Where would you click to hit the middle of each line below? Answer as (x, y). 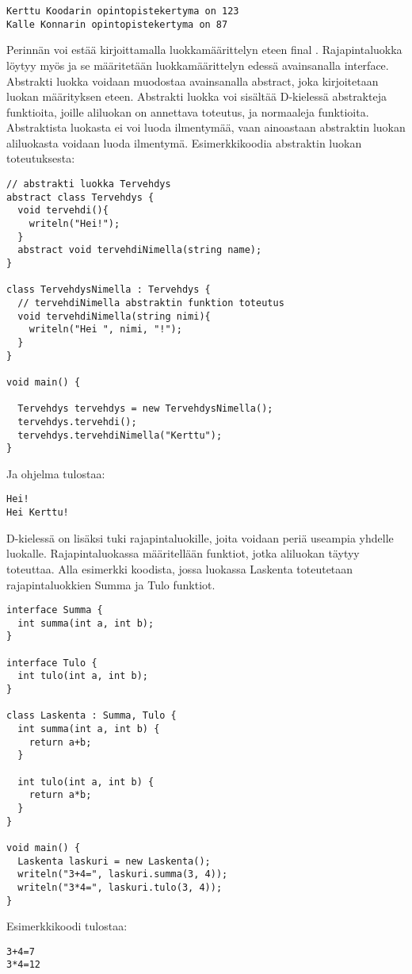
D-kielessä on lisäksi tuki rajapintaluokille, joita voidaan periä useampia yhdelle (200, 537)
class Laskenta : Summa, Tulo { (92, 716)
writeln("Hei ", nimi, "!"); (105, 330)
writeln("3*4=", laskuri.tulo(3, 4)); (120, 887)
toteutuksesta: (41, 158)
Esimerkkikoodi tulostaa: (67, 926)
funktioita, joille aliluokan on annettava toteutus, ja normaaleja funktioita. (188, 111)
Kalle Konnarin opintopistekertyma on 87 (117, 24)
